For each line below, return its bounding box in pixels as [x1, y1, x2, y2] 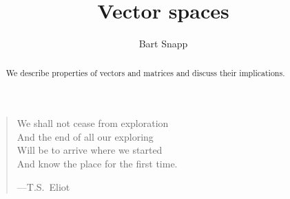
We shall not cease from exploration [17, 116, 169, 130]
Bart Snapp [138, 36, 188, 51]
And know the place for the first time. [17, 156, 178, 170]
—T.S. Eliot [17, 179, 70, 194]
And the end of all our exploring [17, 129, 154, 143]
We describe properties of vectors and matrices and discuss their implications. [6, 67, 285, 78]
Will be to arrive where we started [17, 143, 163, 157]
